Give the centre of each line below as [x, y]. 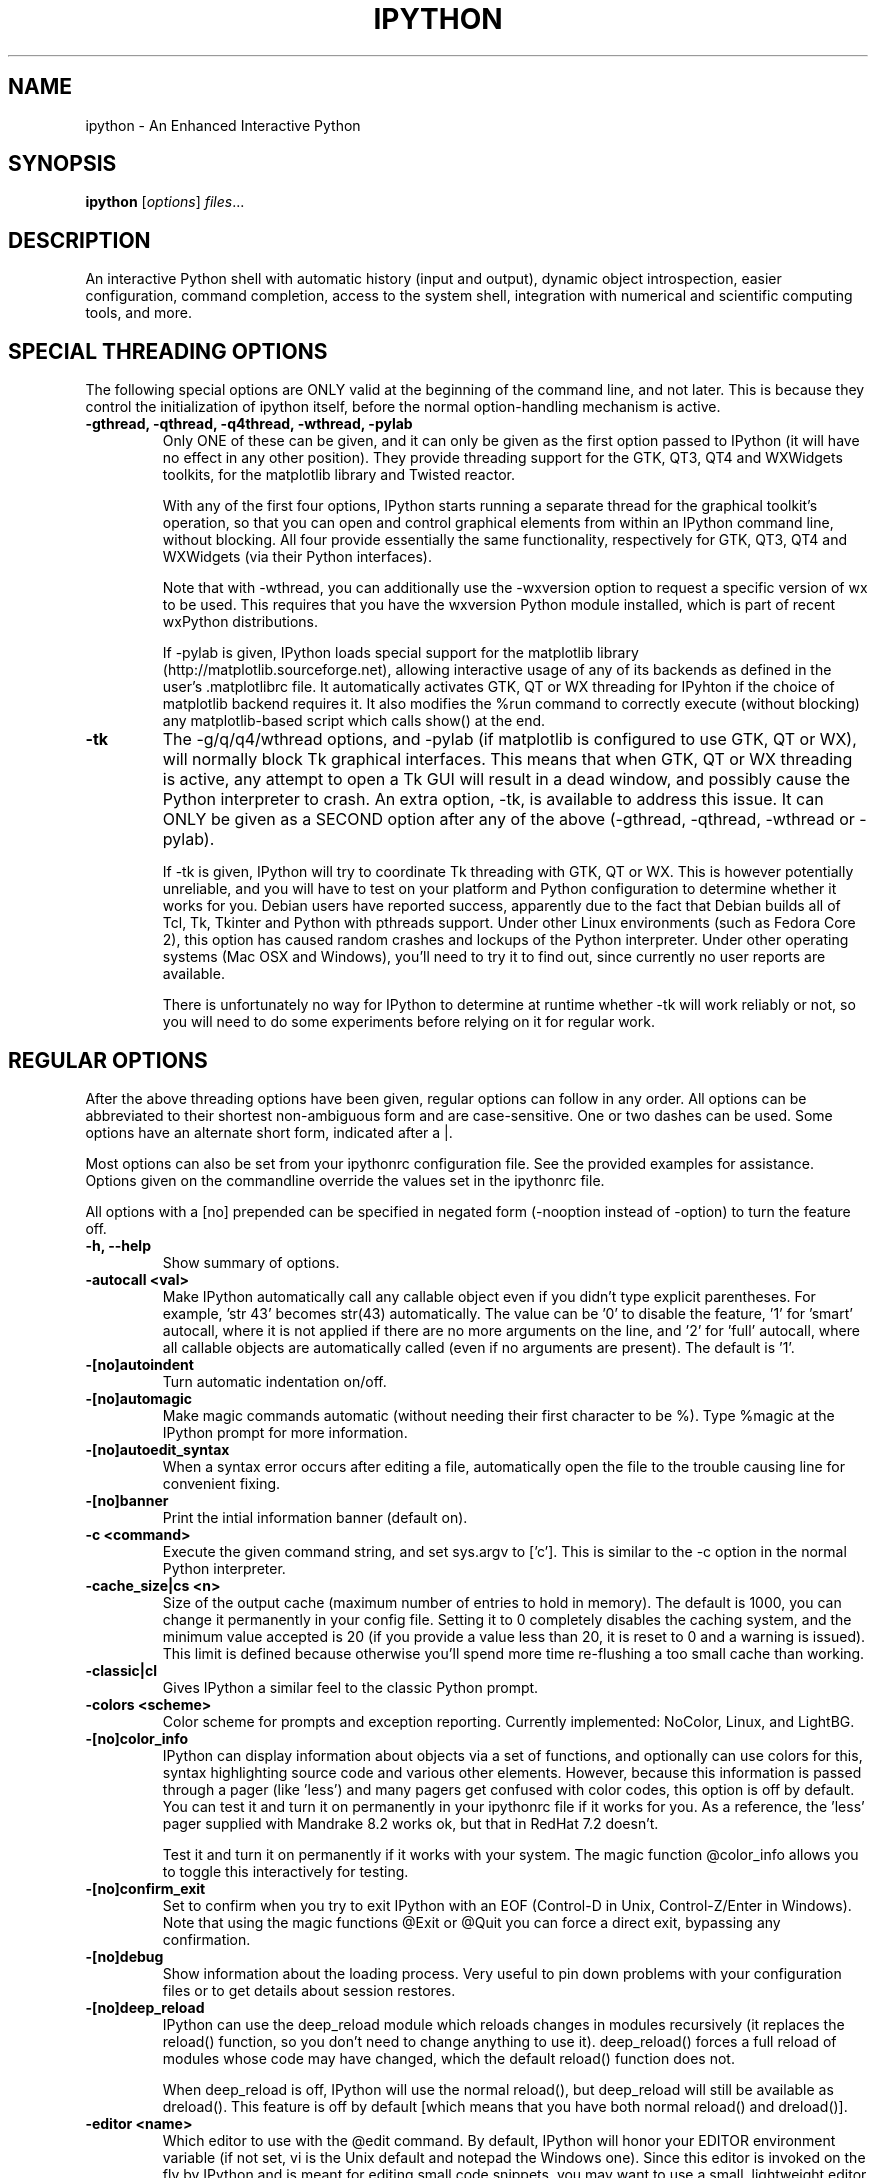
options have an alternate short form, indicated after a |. [269, 1132]
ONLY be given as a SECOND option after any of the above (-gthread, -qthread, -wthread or [508, 819]
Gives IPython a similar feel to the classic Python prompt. [350, 1687]
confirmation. [206, 1939]
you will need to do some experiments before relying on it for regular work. [408, 1022]
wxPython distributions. [240, 622]
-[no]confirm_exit [145, 1888]
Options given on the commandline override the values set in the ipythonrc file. [345, 1180]
